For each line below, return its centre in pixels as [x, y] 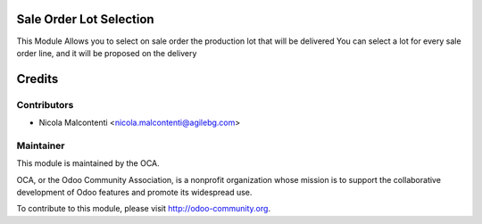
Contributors [45, 104]
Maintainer [41, 145]
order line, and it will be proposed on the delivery [107, 53]
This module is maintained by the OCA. [88, 163]
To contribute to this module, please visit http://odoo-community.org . [144, 209]
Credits [37, 79]
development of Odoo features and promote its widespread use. [134, 192]
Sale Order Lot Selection [86, 19]
